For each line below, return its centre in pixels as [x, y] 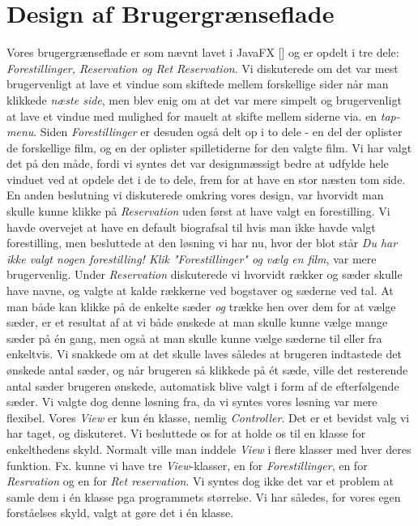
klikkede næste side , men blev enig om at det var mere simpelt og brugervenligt [204, 99]
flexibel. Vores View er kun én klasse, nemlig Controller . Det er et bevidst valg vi [208, 417]
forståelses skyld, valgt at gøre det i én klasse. [120, 513]
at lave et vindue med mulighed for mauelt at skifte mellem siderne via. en [192, 115]
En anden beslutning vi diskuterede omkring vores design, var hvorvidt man [195, 195]
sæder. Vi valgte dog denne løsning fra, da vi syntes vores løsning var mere [192, 402]
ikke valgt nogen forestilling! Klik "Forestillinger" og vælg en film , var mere [192, 258]
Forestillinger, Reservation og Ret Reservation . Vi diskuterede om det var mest [203, 68]
